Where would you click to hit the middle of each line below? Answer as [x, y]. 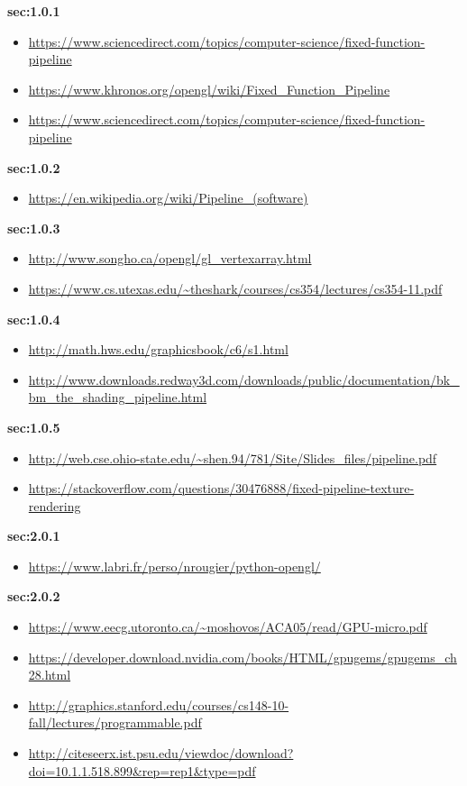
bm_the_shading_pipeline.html [118, 397]
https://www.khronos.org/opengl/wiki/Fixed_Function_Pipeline [209, 89]
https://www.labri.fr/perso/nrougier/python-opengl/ [174, 566]
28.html [50, 675]
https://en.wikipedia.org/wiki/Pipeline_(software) [168, 198]
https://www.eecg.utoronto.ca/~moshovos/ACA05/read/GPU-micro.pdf [228, 627]
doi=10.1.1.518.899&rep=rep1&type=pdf [142, 770]
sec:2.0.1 [34, 536]
